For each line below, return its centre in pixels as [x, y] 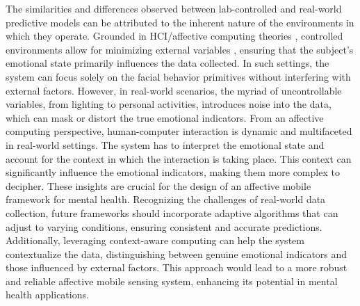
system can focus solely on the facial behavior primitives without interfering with [178, 76]
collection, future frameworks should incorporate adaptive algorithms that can [172, 212]
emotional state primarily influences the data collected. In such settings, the [167, 63]
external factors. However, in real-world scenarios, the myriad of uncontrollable [174, 90]
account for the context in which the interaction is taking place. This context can [179, 158]
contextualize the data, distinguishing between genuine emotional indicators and [177, 253]
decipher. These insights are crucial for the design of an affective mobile [158, 185]
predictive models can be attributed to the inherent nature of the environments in [180, 22]
